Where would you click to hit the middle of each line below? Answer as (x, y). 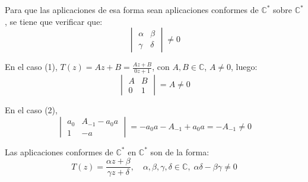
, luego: (244, 67)
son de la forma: (180, 151)
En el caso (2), (31, 110)
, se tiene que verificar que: (54, 21)
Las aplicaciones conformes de (59, 151)
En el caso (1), (31, 67)
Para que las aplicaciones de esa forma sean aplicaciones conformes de (132, 9)
